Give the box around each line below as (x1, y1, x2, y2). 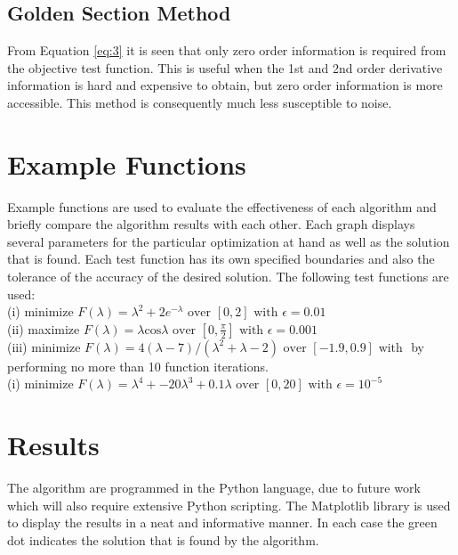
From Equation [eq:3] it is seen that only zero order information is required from (7, 41, 446, 60)
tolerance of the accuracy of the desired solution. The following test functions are (7, 267, 449, 286)
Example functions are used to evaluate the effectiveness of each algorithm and (7, 197, 437, 216)
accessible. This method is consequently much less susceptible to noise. (7, 93, 392, 111)
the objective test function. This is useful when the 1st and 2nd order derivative (7, 58, 443, 77)
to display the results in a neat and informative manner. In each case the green (7, 513, 438, 532)
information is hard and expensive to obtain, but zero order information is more (7, 76, 443, 94)
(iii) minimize (7, 337, 81, 355)
